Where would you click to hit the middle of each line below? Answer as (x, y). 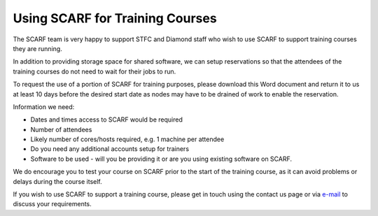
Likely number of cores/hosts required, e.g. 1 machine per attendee (127, 139)
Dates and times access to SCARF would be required (107, 120)
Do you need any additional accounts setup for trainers (110, 149)
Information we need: (44, 107)
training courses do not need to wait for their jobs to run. (94, 71)
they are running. (37, 48)
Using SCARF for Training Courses (115, 18)
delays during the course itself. (58, 181)
